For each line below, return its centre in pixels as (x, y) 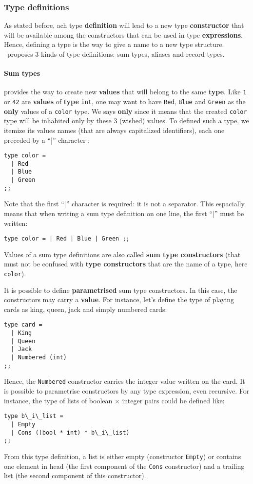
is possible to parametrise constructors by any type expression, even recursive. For (127, 391)
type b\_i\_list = (34, 416)
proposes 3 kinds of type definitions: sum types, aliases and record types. (116, 54)
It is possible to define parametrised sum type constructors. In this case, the (121, 290)
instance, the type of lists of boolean (58, 400)
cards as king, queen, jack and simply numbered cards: (86, 309)
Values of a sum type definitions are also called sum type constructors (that (122, 254)
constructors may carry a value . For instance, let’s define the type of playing (119, 299)
